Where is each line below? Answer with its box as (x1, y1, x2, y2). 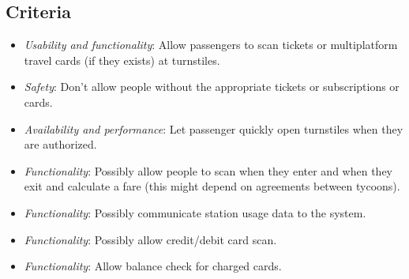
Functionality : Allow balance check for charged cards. (24, 258, 282, 274)
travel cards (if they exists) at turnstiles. (24, 51, 220, 68)
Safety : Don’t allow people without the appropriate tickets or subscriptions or (24, 78, 400, 95)
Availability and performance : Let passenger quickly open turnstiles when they (24, 120, 403, 137)
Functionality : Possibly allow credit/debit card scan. (24, 231, 277, 247)
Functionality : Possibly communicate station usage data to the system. (24, 204, 366, 221)
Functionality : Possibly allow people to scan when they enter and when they (24, 162, 392, 179)
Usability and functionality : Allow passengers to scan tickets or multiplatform (24, 36, 398, 53)
